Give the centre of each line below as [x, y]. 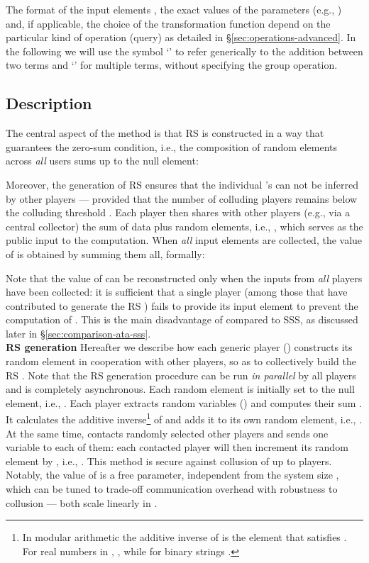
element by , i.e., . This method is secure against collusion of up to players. [169, 461]
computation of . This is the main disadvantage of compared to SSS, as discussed [182, 319]
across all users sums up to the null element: [102, 161]
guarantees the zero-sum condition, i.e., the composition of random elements [172, 146]
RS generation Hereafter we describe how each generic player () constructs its [179, 347]
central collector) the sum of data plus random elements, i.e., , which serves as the [184, 226]
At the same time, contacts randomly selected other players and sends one [167, 433]
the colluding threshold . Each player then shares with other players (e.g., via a [178, 212]
